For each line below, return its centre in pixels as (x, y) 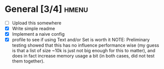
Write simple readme (33, 29)
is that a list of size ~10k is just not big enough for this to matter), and (84, 51)
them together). (28, 61)
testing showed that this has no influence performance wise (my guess (86, 45)
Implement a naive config (38, 34)
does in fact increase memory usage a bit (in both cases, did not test (83, 56)
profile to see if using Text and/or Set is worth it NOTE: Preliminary (81, 40)
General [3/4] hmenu (47, 9)
